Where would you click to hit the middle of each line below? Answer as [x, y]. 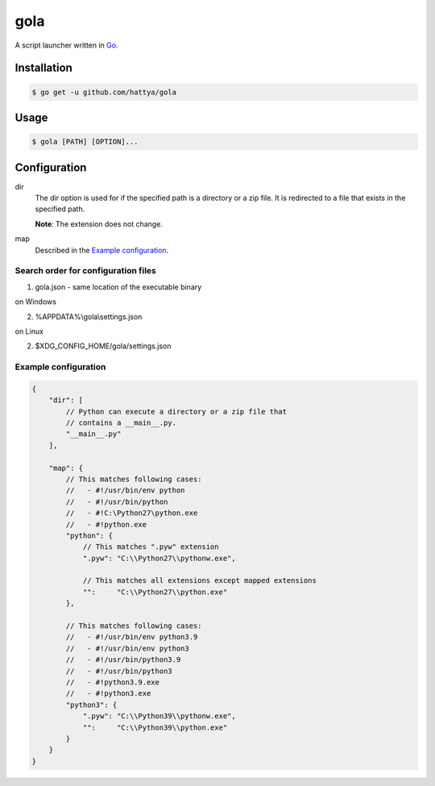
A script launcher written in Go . [66, 45]
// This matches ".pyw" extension [151, 547]
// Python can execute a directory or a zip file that [176, 412]
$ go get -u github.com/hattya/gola [104, 92]
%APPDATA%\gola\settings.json [89, 316]
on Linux [29, 331]
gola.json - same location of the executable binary [118, 287]
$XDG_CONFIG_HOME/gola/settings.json [103, 346]
